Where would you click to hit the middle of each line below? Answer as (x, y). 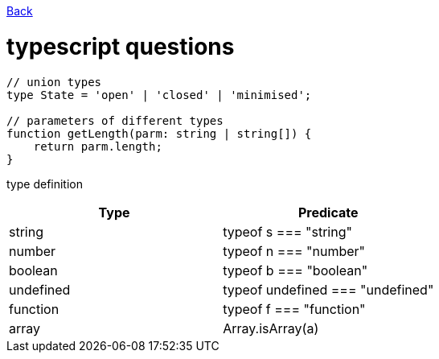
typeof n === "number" (294, 251)
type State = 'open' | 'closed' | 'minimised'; (159, 95)
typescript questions (121, 46)
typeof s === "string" (287, 231)
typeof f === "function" (294, 309)
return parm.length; (98, 146)
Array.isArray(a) (271, 328)
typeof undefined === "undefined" (328, 289)
